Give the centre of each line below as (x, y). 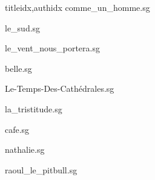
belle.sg (18, 68)
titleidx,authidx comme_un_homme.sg (77, 7)
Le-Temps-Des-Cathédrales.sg (60, 88)
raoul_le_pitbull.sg (41, 169)
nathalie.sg (25, 149)
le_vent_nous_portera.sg (52, 48)
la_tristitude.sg (34, 108)
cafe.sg (17, 129)
